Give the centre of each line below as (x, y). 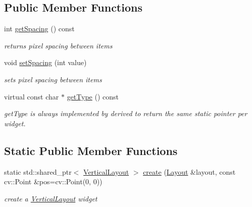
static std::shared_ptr (38, 171)
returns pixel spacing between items (58, 45)
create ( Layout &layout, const (189, 171)
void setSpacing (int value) (45, 62)
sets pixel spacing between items (53, 79)
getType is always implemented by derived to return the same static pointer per (126, 113)
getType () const (93, 96)
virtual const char (32, 96)
